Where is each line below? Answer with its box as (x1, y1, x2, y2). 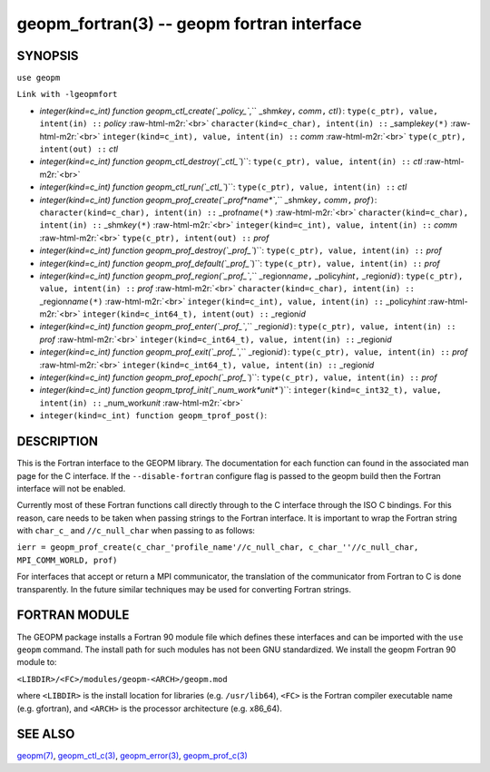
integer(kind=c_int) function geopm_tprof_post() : (39, 410, 268, 421)
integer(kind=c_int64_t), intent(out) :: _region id (82, 308, 306, 319)
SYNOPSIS (16, 48, 79, 64)
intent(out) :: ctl (39, 143, 118, 154)
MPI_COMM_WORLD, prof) (16, 554, 118, 565)
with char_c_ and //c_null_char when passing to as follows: (16, 525, 256, 536)
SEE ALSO (16, 727, 75, 742)
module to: (16, 657, 57, 668)
